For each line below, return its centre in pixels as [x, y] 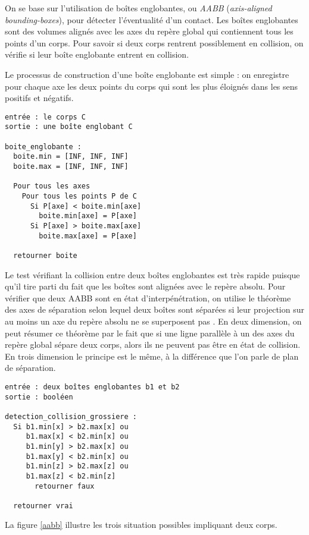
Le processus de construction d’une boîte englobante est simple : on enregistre [147, 74]
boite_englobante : [43, 147]
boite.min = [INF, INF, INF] [71, 157]
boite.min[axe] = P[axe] [88, 216]
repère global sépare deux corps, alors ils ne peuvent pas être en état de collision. [153, 344]
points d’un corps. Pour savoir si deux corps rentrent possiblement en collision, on [154, 43]
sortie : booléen [39, 397]
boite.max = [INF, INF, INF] [71, 167]
